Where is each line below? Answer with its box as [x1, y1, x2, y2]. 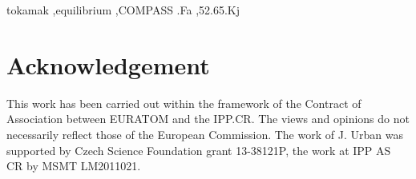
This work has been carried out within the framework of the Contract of [6, 94, 361, 111]
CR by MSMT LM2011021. [6, 157, 141, 174]
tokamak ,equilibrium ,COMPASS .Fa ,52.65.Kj [6, 2, 240, 18]
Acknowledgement [6, 48, 210, 81]
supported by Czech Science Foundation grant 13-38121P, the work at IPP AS [6, 141, 391, 158]
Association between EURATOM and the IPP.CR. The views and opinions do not [6, 110, 410, 127]
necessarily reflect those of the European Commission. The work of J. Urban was [6, 125, 403, 142]
